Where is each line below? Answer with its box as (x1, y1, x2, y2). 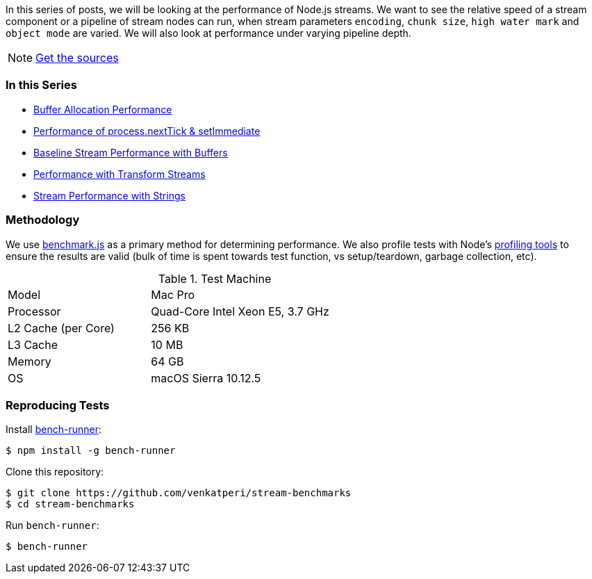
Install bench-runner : (6, 423, 101, 436)
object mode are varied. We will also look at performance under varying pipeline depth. (6, 27, 411, 39)
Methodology (6, 213, 80, 227)
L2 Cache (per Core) (8, 320, 115, 335)
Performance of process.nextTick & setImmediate (33, 124, 261, 137)
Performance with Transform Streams (33, 168, 206, 180)
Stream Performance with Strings (33, 189, 186, 202)
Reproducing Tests (6, 398, 110, 412)
